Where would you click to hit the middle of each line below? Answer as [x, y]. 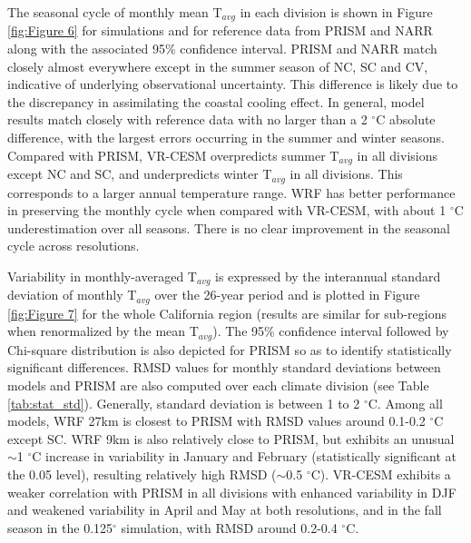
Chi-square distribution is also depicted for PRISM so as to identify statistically [230, 349]
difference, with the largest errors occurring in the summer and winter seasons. [226, 138]
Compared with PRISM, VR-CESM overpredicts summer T [173, 155]
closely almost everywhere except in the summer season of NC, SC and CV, [218, 66]
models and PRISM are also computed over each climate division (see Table [218, 385]
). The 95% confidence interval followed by [331, 331]
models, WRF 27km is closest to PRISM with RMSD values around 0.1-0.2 [216, 421]
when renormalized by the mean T [103, 331]
